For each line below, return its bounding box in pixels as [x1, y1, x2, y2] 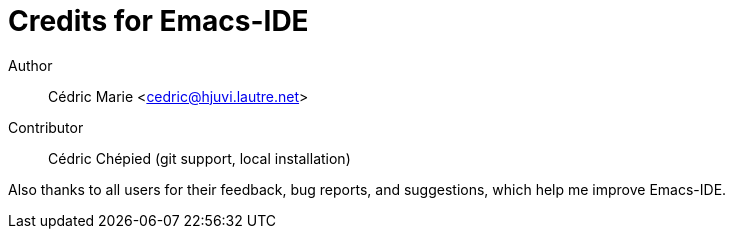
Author [8, 56, 53, 74]
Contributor [8, 118, 84, 136]
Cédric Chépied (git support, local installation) [48, 149, 351, 167]
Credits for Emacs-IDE [8, 4, 309, 38]
